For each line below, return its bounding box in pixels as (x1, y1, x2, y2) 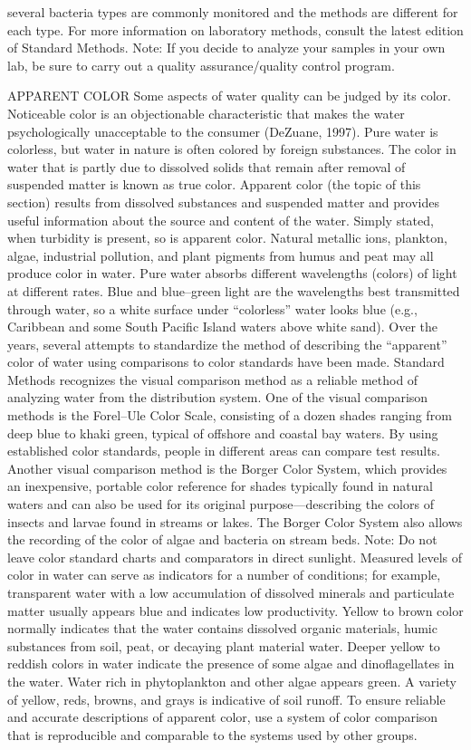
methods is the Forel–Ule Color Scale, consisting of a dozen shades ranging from (7, 406, 452, 425)
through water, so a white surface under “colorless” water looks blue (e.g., (7, 299, 418, 318)
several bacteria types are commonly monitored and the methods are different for (7, 3, 458, 21)
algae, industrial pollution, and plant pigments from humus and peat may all (7, 245, 434, 264)
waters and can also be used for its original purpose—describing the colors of (7, 495, 434, 514)
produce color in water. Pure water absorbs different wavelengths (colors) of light (7, 264, 457, 283)
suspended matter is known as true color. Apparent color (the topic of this (7, 175, 421, 194)
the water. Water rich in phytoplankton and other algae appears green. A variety (7, 671, 457, 690)
